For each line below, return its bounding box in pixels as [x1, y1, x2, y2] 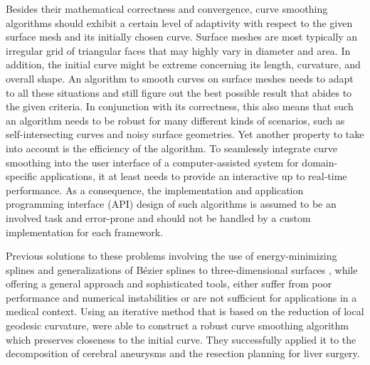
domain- [302, 154, 338, 169]
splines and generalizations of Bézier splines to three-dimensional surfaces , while [6, 262, 358, 277]
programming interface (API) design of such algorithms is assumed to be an [6, 196, 337, 211]
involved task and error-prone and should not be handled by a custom [6, 210, 311, 225]
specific [6, 169, 38, 184]
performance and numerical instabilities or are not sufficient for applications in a [6, 290, 357, 305]
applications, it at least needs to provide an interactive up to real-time [40, 169, 347, 184]
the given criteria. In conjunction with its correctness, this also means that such [6, 99, 354, 114]
